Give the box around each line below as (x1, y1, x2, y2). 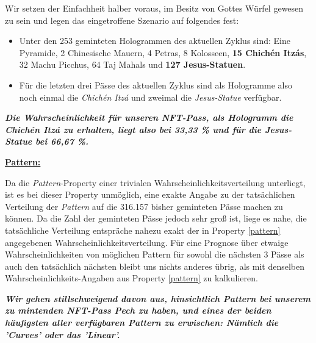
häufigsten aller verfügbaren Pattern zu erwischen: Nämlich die (5, 316, 279, 329)
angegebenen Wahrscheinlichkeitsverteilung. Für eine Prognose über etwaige (5, 236, 289, 248)
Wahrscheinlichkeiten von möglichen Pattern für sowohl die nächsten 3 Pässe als (5, 248, 304, 261)
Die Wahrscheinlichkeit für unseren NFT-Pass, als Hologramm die (5, 111, 293, 124)
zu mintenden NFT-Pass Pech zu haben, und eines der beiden (5, 304, 271, 317)
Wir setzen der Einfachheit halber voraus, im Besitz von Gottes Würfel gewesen (5, 2, 304, 14)
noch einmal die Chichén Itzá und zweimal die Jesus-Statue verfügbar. (19, 90, 282, 103)
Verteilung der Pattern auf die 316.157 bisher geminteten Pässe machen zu (5, 200, 283, 212)
